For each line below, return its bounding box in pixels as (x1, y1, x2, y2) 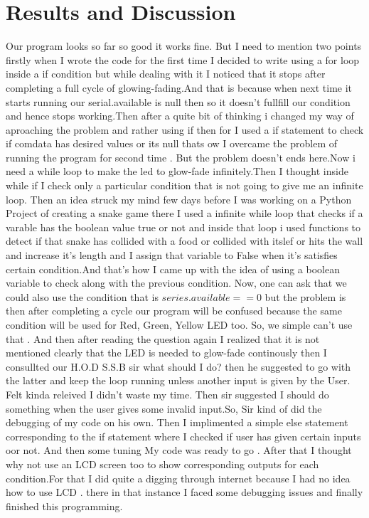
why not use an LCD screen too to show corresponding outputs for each (6, 456, 319, 471)
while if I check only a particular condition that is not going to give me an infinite (6, 178, 363, 193)
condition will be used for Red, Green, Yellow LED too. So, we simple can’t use (6, 317, 353, 332)
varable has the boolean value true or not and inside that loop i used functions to (6, 219, 361, 234)
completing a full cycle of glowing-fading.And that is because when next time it (6, 80, 353, 95)
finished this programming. (6, 498, 123, 513)
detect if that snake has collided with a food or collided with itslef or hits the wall (6, 233, 363, 248)
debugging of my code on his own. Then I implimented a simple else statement (6, 415, 348, 430)
